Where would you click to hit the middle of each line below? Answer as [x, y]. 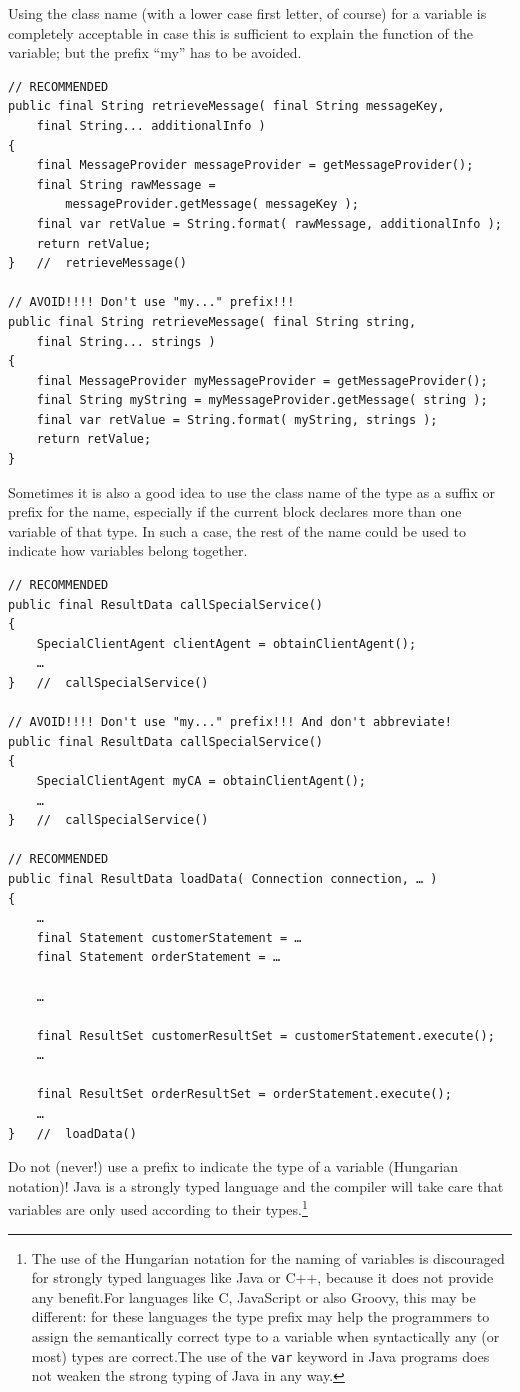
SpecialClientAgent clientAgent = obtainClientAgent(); [226, 643]
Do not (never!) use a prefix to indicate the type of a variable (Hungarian [233, 1166]
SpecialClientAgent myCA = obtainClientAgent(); [201, 780]
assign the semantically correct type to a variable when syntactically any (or [265, 1336]
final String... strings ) [126, 341]
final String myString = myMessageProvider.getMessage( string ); [262, 400]
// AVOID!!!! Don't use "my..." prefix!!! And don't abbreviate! [230, 722]
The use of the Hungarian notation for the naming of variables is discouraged [268, 1257]
